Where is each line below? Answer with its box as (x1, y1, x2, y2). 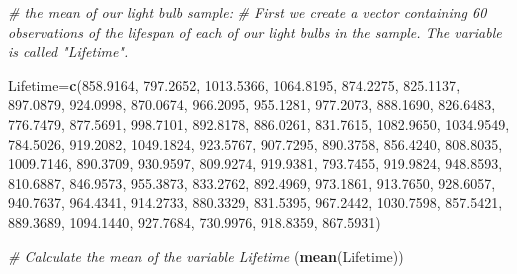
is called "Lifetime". (8, 41, 129, 62)
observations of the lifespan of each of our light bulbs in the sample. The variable (8, 21, 502, 42)
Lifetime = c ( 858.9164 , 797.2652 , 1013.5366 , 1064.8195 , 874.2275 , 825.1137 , (8, 74, 461, 95)
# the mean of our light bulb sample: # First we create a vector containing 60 (8, 2, 487, 22)
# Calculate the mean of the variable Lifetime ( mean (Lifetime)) (8, 245, 404, 266)
